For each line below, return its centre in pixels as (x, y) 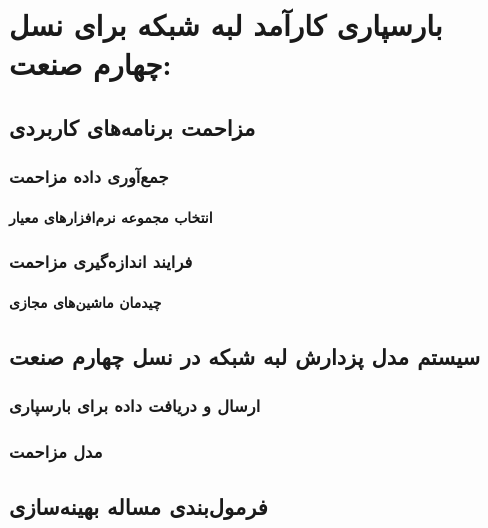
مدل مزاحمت (56, 450)
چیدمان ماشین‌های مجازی (85, 301)
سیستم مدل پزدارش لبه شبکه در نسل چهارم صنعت (245, 355)
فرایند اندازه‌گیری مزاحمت (101, 261)
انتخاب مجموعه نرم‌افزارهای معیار (111, 216)
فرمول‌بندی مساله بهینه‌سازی (138, 506)
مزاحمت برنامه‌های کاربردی (132, 126)
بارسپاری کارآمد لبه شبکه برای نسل (226, 24)
